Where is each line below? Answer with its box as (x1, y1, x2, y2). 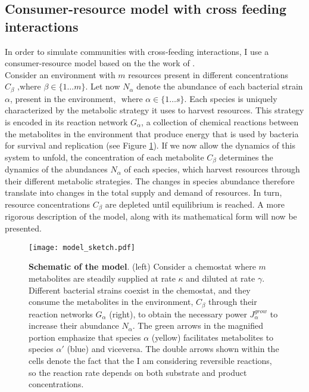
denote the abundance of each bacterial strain (136, 80, 303, 92)
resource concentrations (5, 198, 90, 211)
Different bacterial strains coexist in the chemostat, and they (29, 283, 251, 296)
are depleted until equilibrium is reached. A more (105, 198, 285, 211)
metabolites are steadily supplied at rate (29, 271, 176, 284)
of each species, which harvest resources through (124, 163, 300, 175)
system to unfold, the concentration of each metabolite (5, 150, 204, 163)
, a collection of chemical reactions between (141, 116, 299, 128)
